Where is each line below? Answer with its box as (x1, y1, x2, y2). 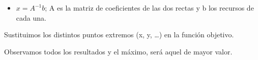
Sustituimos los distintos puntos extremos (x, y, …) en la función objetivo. (4, 29, 234, 40)
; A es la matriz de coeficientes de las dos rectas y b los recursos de (45, 3, 254, 13)
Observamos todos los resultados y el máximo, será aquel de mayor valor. (4, 46, 233, 56)
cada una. (16, 12, 46, 23)
